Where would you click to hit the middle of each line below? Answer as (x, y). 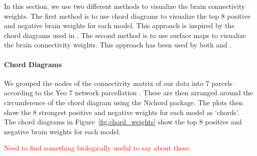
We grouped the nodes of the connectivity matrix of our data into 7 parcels (118, 83)
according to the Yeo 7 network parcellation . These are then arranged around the (128, 93)
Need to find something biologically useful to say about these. (98, 148)
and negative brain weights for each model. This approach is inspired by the (119, 25)
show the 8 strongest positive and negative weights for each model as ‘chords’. (122, 112)
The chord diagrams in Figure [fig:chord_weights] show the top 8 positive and (123, 122)
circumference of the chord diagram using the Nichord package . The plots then (124, 102)
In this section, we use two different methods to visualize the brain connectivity (125, 6)
